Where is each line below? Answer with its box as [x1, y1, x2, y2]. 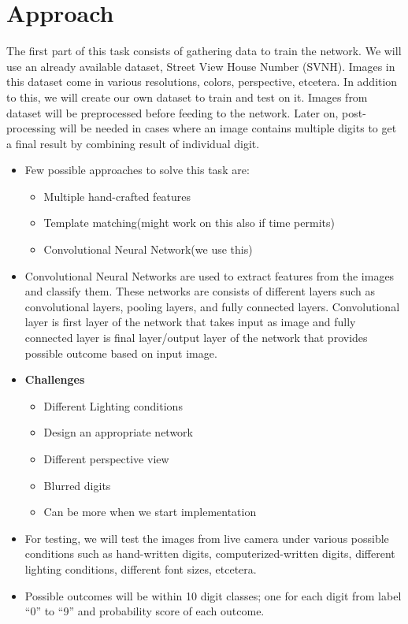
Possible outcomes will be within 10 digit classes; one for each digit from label [24, 587, 402, 604]
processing [6, 120, 56, 136]
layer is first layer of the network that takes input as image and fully [24, 314, 356, 330]
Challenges [24, 371, 85, 388]
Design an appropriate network [43, 424, 193, 440]
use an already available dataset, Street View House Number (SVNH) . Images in [6, 58, 395, 74]
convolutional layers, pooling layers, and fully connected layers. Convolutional [24, 298, 400, 314]
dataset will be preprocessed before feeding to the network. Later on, [6, 104, 339, 121]
